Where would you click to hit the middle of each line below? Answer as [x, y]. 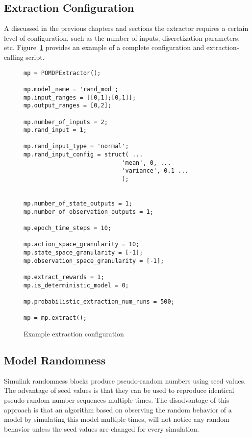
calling [14, 57]
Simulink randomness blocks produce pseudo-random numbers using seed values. [125, 380]
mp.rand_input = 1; [55, 130]
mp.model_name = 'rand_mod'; [71, 89]
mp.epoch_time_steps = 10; [67, 228]
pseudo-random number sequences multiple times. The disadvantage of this [117, 399]
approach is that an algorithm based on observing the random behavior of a [118, 409]
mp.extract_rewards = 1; [64, 277]
